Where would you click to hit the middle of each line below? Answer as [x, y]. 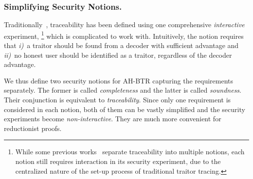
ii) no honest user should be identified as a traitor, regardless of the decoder [118, 55]
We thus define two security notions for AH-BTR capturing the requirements [119, 80]
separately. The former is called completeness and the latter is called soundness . [123, 90]
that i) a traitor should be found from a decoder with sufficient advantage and [121, 45]
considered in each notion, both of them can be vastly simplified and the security [125, 109]
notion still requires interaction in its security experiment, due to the [118, 161]
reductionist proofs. [33, 128]
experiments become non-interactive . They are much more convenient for [113, 119]
